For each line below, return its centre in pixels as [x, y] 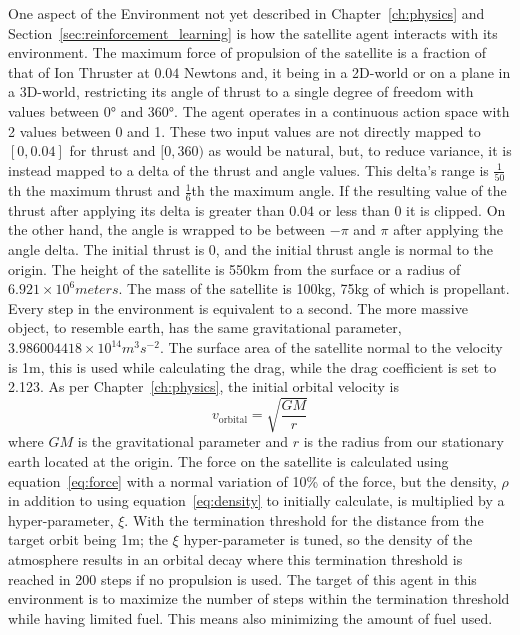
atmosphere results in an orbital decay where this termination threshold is [235, 558]
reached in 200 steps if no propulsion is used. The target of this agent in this [242, 578]
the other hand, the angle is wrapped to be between [167, 229]
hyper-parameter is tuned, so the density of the [328, 539]
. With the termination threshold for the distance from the [304, 519]
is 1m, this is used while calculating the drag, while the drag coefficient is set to [252, 366]
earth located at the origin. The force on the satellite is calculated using [228, 460]
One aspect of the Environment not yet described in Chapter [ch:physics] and [246, 13]
